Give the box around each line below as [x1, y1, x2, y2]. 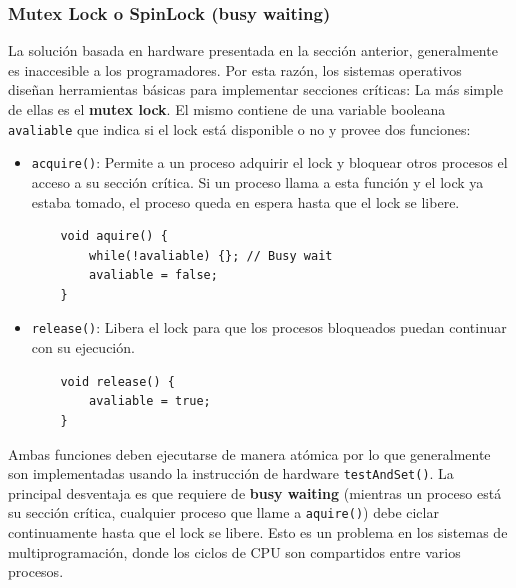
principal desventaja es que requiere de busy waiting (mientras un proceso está [8, 482, 502, 503]
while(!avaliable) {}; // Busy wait [89, 248, 333, 263]
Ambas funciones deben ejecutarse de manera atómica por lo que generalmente [8, 443, 491, 464]
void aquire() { [60, 229, 168, 244]
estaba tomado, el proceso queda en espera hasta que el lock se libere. [31, 191, 460, 212]
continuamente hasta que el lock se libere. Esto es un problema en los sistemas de [8, 522, 508, 542]
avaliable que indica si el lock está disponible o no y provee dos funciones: [8, 118, 471, 139]
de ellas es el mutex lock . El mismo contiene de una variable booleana [8, 99, 446, 119]
